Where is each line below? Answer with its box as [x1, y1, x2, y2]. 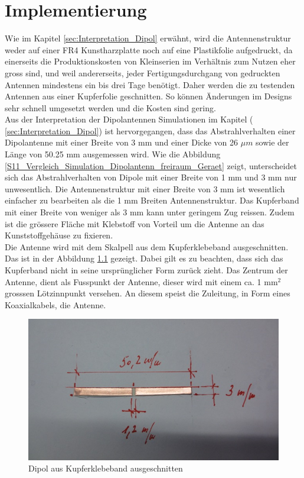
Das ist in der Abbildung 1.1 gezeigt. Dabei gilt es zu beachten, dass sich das [5, 252, 283, 264]
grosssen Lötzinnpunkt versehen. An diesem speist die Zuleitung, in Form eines [5, 287, 290, 299]
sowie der [256, 136, 289, 148]
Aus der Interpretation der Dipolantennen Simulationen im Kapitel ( [5, 113, 253, 125]
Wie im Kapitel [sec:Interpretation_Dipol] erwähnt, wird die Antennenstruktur [5, 32, 291, 44]
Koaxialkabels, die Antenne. [5, 298, 106, 311]
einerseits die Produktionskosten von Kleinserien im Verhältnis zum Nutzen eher [5, 55, 296, 67]
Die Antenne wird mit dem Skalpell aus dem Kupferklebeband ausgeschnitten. [5, 240, 289, 253]
